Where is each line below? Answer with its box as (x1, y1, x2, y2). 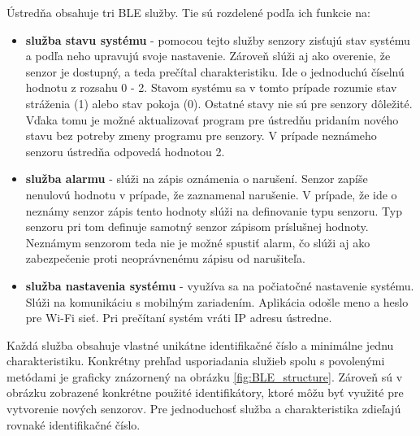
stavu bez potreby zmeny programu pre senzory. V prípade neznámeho (25, 127, 377, 144)
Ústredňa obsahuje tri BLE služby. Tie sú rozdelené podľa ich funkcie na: (6, 4, 370, 20)
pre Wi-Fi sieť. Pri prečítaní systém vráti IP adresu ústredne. (25, 309, 332, 326)
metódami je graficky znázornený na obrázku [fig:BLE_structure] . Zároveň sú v (6, 368, 403, 385)
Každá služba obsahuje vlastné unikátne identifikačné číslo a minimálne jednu (6, 336, 394, 353)
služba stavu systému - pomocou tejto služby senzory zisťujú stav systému (25, 31, 410, 48)
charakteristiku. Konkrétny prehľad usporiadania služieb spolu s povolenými (6, 352, 385, 369)
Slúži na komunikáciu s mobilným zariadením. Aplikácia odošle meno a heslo (25, 293, 409, 310)
